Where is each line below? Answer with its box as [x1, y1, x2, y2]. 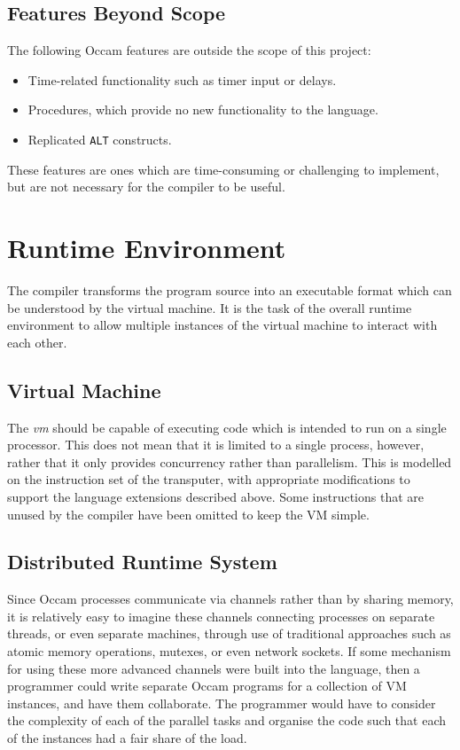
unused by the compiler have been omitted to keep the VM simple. [7, 504, 370, 523]
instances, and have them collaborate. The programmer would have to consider [7, 693, 436, 712]
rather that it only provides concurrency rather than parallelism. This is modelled [7, 452, 452, 471]
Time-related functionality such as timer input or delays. [27, 70, 337, 89]
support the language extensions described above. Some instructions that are [7, 487, 425, 505]
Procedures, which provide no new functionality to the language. [27, 100, 378, 119]
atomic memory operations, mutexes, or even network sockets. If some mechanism [7, 642, 451, 660]
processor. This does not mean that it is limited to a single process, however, [7, 435, 425, 454]
